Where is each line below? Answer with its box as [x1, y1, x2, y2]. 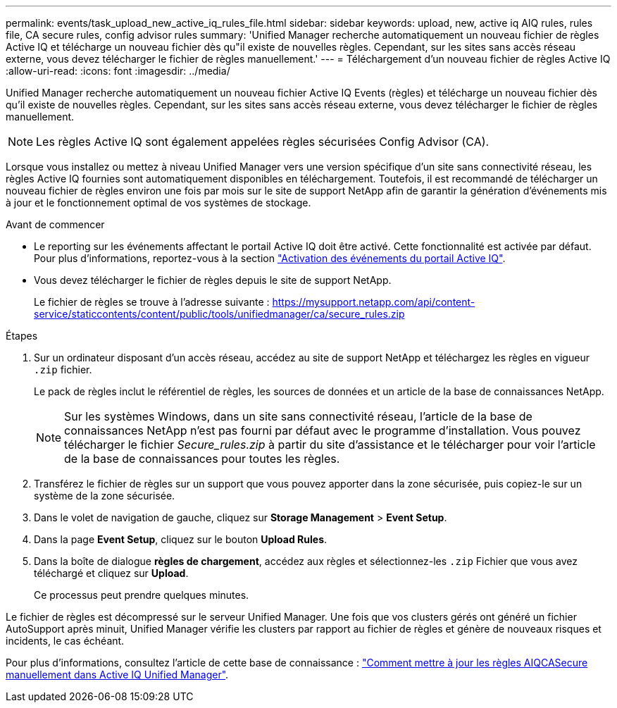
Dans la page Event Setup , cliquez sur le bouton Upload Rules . [34, 533, 328, 545]
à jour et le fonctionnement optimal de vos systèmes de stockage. [6, 197, 311, 209]
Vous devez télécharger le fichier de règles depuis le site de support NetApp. [34, 274, 392, 286]
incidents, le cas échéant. [6, 635, 125, 647]
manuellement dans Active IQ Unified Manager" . [6, 669, 229, 681]
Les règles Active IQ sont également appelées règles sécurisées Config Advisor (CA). [36, 135, 490, 149]
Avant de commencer [6, 218, 105, 230]
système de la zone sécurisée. [34, 490, 175, 502]
